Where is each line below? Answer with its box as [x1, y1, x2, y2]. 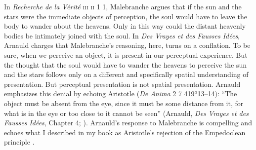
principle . [4, 137, 35, 147]
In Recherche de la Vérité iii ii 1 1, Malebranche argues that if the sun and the [4, 1, 242, 11]
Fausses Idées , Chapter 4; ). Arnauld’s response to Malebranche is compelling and [4, 117, 252, 128]
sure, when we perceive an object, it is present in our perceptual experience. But [4, 49, 248, 60]
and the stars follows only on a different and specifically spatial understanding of [4, 69, 249, 79]
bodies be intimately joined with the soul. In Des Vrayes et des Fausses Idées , [4, 30, 240, 40]
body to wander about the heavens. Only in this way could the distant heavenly [4, 21, 246, 31]
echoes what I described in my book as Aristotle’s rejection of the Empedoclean [4, 127, 246, 137]
